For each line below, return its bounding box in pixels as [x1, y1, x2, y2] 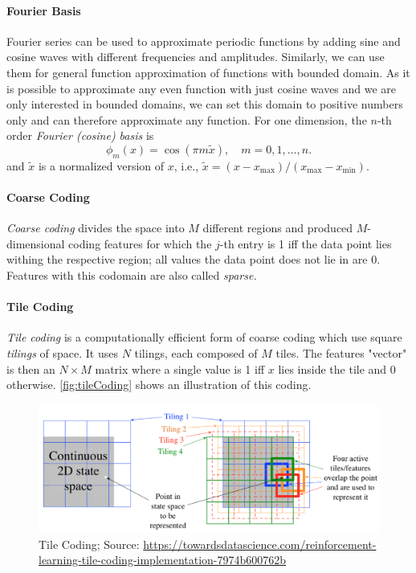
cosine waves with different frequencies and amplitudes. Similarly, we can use [6, 48, 385, 65]
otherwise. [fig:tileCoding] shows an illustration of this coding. [6, 376, 312, 393]
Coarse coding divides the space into [6, 219, 185, 236]
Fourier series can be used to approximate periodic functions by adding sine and [6, 32, 401, 49]
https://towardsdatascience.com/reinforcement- [143, 535, 377, 552]
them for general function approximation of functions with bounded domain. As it [6, 63, 410, 80]
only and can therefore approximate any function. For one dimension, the [6, 111, 367, 128]
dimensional [6, 235, 65, 252]
